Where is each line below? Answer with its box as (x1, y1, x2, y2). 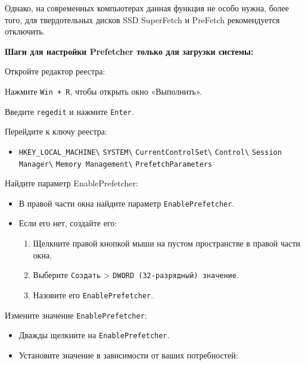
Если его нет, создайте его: (18, 217, 117, 229)
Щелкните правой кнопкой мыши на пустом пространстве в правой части (33, 237, 301, 249)
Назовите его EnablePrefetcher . (33, 288, 154, 301)
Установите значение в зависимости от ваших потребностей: (18, 348, 238, 361)
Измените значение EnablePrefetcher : (5, 308, 147, 321)
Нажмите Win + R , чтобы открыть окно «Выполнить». (5, 85, 203, 97)
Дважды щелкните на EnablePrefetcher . (18, 329, 170, 341)
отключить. (5, 25, 45, 38)
